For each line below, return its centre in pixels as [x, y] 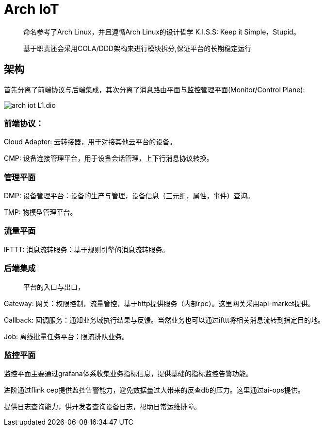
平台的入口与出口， [54, 287]
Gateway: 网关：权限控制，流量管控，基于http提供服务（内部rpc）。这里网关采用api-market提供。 [159, 303]
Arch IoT [32, 9]
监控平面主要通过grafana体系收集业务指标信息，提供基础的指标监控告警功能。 [128, 374]
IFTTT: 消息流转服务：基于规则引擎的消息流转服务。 [87, 249]
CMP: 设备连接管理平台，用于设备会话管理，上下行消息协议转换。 [109, 158]
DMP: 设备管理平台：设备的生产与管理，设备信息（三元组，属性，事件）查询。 [129, 196]
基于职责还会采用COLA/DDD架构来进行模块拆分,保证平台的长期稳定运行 [138, 48]
